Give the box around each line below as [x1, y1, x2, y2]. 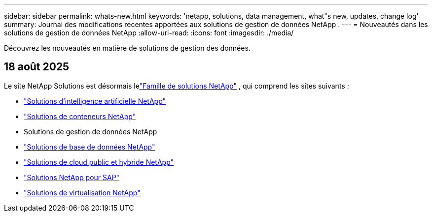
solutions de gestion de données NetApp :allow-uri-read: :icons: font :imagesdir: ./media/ [4, 29, 294, 37]
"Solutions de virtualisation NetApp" [24, 188, 141, 197]
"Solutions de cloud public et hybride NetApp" [24, 157, 174, 166]
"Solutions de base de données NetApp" [24, 142, 155, 151]
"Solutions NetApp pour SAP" [24, 173, 120, 182]
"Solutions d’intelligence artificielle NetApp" [24, 96, 166, 105]
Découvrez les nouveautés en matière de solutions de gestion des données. [4, 44, 251, 52]
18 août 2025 [4, 61, 70, 73]
